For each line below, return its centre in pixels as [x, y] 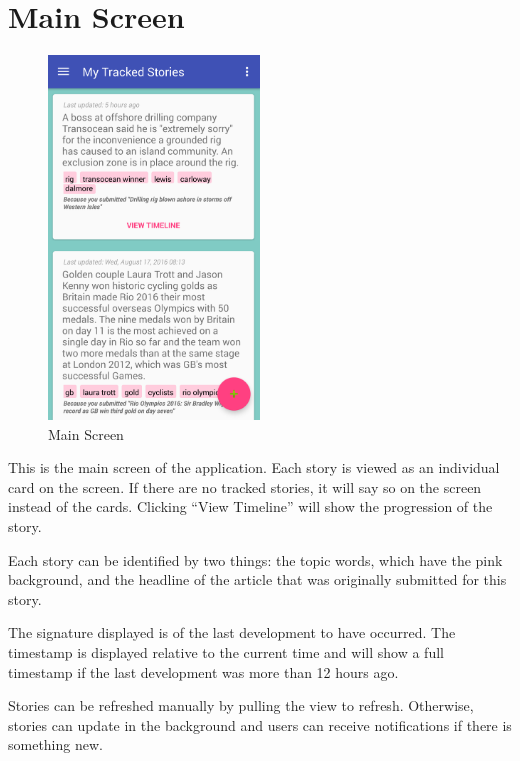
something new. [55, 744]
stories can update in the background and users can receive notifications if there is [260, 724]
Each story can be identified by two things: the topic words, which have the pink [255, 559]
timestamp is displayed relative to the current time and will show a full [226, 651]
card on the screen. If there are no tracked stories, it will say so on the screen [245, 486]
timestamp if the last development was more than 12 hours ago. [203, 671]
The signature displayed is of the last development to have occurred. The [232, 632]
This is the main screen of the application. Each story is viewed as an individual [254, 467]
